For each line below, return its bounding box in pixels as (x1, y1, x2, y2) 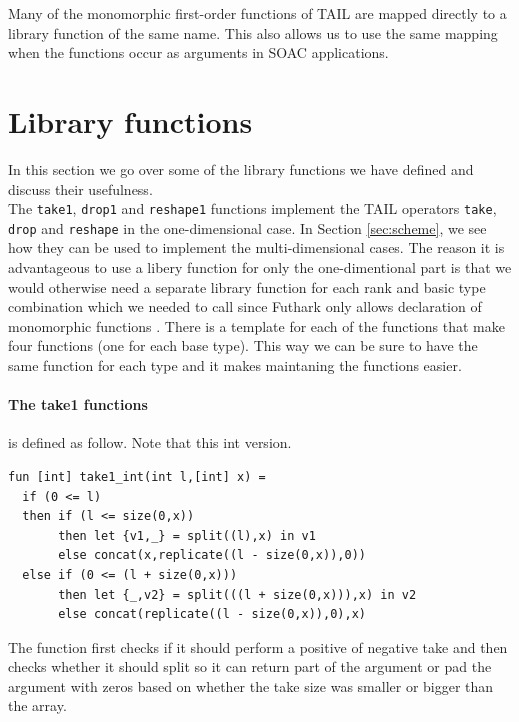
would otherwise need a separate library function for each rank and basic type (8, 276, 486, 297)
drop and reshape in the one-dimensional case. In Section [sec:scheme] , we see (8, 217, 487, 238)
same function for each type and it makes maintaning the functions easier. (8, 354, 462, 375)
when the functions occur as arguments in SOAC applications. (8, 42, 389, 63)
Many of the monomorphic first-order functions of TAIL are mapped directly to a (8, 3, 507, 23)
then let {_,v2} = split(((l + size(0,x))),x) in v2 (58, 587, 417, 602)
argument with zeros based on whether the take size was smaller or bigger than (8, 675, 494, 696)
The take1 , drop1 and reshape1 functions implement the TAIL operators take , (8, 198, 497, 219)
